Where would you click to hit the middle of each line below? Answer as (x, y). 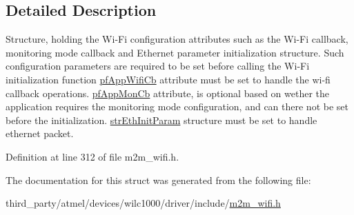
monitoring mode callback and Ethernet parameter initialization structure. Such (175, 52)
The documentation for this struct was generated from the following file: (158, 180)
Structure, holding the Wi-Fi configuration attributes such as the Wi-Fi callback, (177, 39)
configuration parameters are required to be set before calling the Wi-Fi (158, 66)
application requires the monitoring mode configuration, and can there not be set (177, 106)
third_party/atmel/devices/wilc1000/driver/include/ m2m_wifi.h (143, 203)
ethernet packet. (40, 133)
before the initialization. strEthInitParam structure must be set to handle (161, 120)
